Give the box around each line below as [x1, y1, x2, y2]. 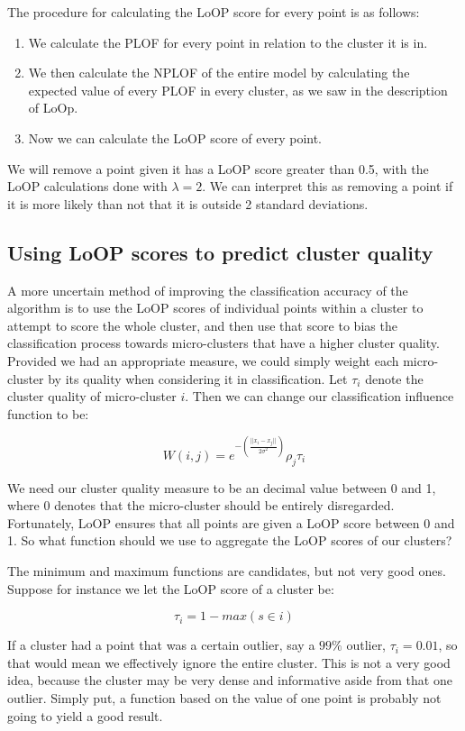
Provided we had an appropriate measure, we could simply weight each [7, 351, 399, 370]
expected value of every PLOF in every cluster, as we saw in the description [28, 80, 448, 99]
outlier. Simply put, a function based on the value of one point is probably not [7, 688, 442, 707]
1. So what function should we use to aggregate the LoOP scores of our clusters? [7, 531, 452, 550]
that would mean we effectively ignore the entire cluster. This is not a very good [7, 653, 451, 672]
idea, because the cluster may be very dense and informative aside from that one [7, 671, 452, 690]
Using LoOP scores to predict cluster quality [7, 238, 433, 266]
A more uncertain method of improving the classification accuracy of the [7, 280, 408, 299]
